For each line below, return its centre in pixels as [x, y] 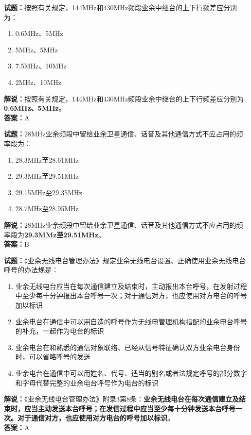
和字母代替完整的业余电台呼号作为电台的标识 [87, 382]
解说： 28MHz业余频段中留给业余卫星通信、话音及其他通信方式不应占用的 [120, 225]
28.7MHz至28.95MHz [47, 209]
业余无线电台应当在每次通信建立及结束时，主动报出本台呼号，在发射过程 [131, 286]
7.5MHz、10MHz [41, 66]
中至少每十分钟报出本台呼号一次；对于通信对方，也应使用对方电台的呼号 [131, 295]
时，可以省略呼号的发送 [53, 357]
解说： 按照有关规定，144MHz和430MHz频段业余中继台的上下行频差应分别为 [124, 98]
